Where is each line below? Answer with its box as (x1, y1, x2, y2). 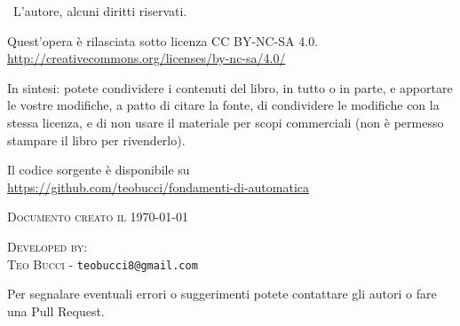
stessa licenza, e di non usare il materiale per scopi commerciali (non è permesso (7, 113, 444, 131)
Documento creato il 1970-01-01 (7, 207, 188, 226)
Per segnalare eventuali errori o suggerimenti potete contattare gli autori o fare (7, 284, 437, 303)
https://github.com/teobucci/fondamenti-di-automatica (7, 177, 310, 196)
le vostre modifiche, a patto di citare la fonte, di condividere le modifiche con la (7, 96, 440, 114)
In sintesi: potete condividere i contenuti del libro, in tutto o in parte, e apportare (7, 78, 453, 97)
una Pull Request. (7, 301, 105, 320)
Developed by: (7, 237, 88, 255)
